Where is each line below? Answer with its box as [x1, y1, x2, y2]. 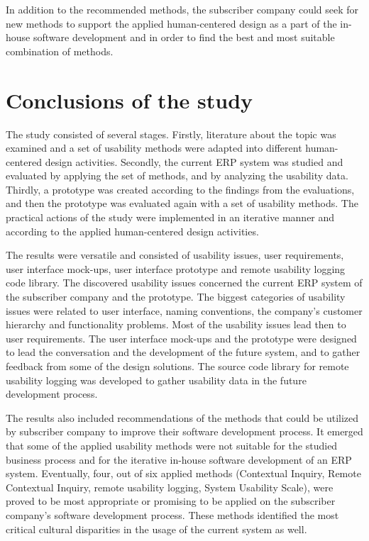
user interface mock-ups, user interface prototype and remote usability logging [6, 261, 346, 276]
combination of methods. [6, 43, 114, 58]
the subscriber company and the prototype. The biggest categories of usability [6, 289, 346, 304]
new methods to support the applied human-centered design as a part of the [6, 16, 337, 30]
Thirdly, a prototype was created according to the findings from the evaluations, [6, 182, 355, 196]
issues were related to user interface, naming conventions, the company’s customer [6, 303, 363, 318]
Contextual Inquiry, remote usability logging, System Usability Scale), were [6, 479, 334, 494]
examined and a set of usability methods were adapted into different [6, 140, 302, 155]
